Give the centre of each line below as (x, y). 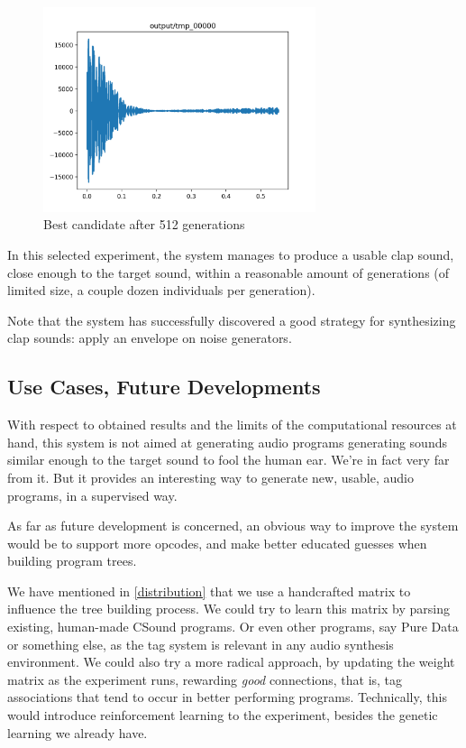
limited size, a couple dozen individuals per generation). (161, 290)
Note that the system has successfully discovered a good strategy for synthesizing (232, 320)
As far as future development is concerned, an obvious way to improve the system (233, 526)
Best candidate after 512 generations (144, 224)
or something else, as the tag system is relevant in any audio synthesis (201, 644)
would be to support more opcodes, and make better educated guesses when (217, 543)
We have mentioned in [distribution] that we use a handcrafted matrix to (209, 591)
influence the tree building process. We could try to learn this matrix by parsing (228, 609)
